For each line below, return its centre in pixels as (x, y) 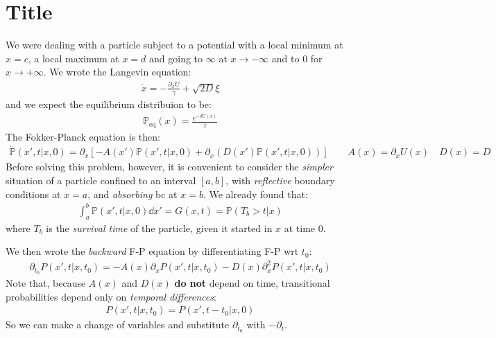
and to (285, 58)
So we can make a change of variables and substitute (118, 324)
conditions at (33, 194)
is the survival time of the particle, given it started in (159, 228)
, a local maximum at (74, 58)
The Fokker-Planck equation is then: (83, 136)
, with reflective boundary (280, 180)
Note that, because (46, 283)
